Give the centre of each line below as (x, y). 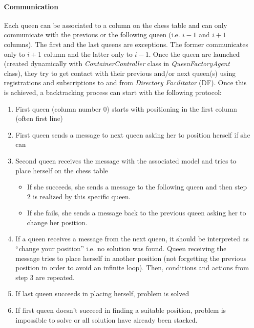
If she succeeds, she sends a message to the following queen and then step (137, 187)
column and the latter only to (88, 54)
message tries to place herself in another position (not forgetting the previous (131, 258)
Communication (31, 6)
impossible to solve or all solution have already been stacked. (106, 319)
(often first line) (39, 118)
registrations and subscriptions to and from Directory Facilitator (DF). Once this (125, 82)
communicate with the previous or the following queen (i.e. (92, 35)
